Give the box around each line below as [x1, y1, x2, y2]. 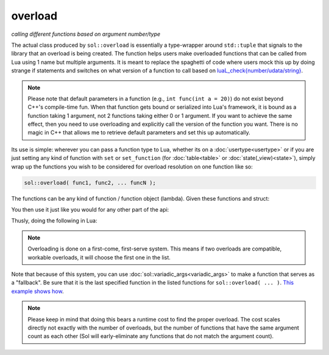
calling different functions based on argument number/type [11, 30, 161, 38]
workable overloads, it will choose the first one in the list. [27, 253, 171, 261]
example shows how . [11, 288, 64, 295]
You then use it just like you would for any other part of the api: [11, 205, 169, 213]
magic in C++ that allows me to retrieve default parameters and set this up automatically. [27, 129, 250, 136]
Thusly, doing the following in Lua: [11, 217, 97, 224]
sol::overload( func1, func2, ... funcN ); [24, 179, 157, 186]
